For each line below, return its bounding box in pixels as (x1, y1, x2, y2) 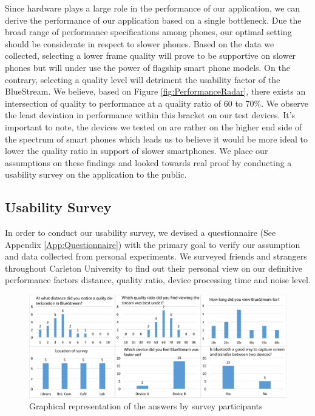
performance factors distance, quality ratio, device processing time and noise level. (5, 273, 311, 286)
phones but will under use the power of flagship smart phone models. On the (5, 61, 290, 73)
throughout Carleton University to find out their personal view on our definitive (5, 261, 303, 274)
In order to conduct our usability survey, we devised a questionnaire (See (5, 226, 276, 239)
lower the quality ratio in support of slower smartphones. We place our (5, 144, 268, 157)
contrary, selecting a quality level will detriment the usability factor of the (5, 73, 280, 86)
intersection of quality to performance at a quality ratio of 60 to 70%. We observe (5, 96, 309, 109)
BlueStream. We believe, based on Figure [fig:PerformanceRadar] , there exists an (5, 85, 306, 98)
